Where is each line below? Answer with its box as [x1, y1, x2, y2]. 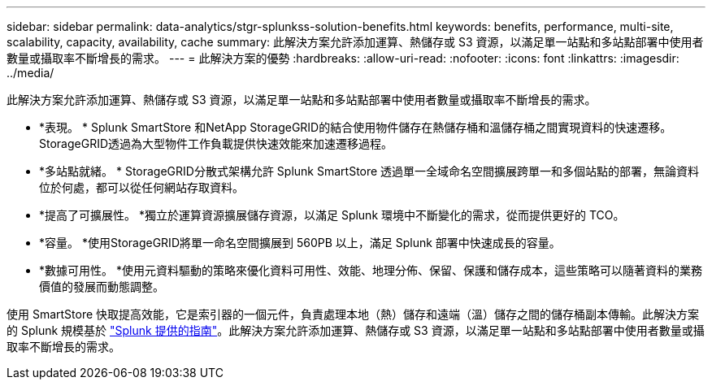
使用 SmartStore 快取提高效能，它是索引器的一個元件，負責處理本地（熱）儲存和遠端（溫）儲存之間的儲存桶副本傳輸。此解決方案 [7, 307, 700, 321]
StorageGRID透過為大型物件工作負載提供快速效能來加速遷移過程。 [39, 137, 393, 150]
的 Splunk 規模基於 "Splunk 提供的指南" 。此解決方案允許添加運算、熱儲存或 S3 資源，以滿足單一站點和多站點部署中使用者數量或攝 [7, 323, 705, 337]
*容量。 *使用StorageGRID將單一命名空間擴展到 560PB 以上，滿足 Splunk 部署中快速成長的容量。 [39, 236, 561, 249]
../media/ [7, 66, 54, 80]
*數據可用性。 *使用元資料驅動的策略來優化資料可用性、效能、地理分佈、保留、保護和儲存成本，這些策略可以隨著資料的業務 [39, 263, 702, 277]
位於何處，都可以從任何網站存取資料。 [39, 180, 244, 194]
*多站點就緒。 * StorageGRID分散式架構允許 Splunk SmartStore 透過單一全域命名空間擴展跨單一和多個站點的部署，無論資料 [39, 164, 700, 178]
